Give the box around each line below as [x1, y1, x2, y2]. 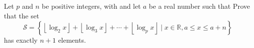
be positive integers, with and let [42, 1, 141, 11]
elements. [58, 35, 86, 45]
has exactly [4, 35, 38, 45]
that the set [4, 10, 39, 20]
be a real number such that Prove [149, 1, 250, 11]
